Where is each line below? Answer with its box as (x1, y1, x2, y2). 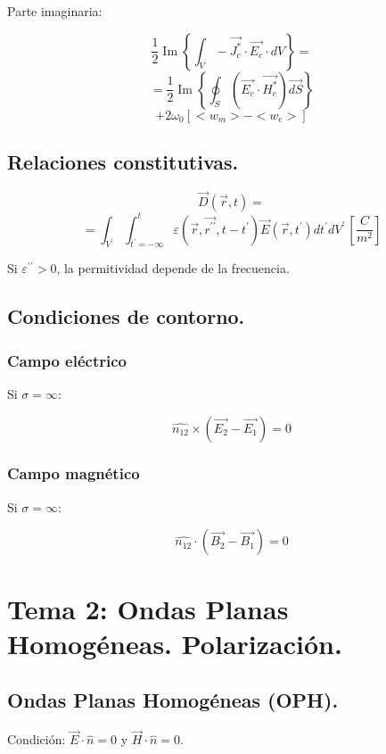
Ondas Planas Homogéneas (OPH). (7, 686, 339, 714)
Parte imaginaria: (7, 2, 103, 20)
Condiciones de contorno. (7, 302, 245, 330)
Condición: (7, 730, 66, 749)
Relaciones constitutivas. (7, 147, 239, 175)
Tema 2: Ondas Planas (7, 590, 289, 626)
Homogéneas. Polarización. (7, 625, 342, 661)
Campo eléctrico (7, 349, 127, 371)
